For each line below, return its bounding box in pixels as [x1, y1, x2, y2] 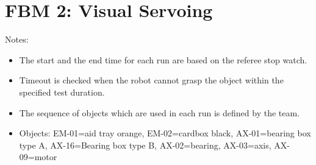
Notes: [5, 33, 29, 46]
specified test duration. [19, 85, 105, 98]
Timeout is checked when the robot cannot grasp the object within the [19, 74, 284, 86]
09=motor [19, 150, 57, 163]
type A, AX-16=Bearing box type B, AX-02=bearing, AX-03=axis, [19, 138, 271, 151]
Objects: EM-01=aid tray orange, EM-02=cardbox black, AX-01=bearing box [19, 127, 311, 139]
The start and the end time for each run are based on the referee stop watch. [19, 53, 307, 66]
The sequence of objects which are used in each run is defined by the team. [19, 106, 300, 119]
